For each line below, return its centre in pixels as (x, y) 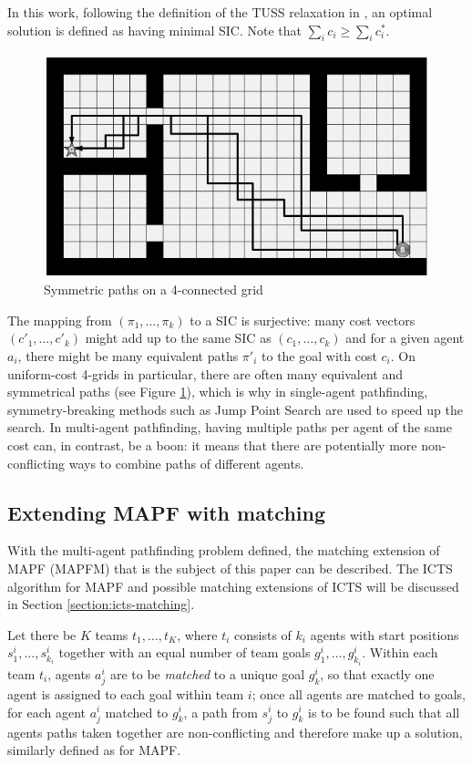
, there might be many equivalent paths (128, 356)
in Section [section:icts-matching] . (101, 604)
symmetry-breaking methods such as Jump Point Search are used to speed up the (235, 409)
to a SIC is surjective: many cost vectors (303, 320)
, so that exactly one (377, 673)
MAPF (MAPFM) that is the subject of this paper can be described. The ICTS (230, 568)
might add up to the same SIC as (178, 338)
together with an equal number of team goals (185, 652)
